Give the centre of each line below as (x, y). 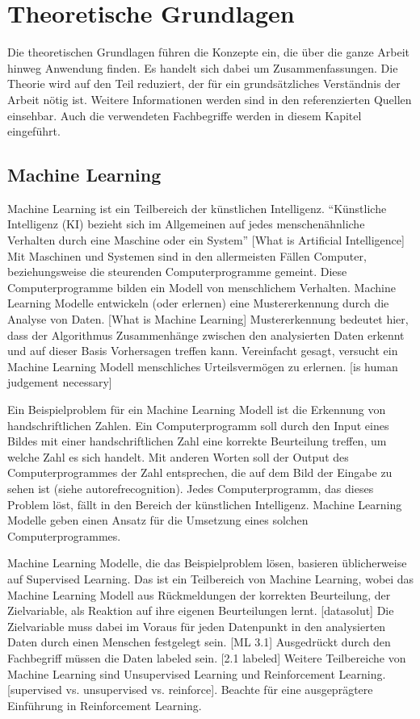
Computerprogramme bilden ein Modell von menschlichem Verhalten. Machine (202, 287)
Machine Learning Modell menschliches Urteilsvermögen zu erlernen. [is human (203, 366)
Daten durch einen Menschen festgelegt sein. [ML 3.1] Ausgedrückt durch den (199, 642)
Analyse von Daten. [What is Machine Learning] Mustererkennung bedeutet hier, (208, 319)
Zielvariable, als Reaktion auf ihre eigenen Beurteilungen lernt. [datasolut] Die (201, 610)
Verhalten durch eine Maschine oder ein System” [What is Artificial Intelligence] (206, 240)
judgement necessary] (60, 382)
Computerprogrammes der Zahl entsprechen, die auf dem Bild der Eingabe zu (200, 472)
